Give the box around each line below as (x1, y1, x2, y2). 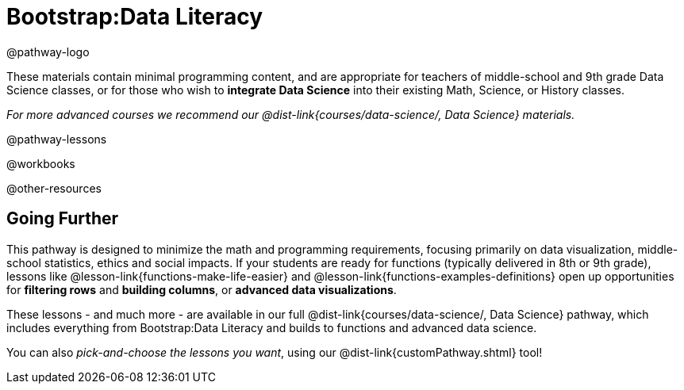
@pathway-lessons (6, 132, 107, 146)
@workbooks (6, 156, 75, 170)
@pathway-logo (6, 44, 90, 59)
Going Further (6, 208, 119, 229)
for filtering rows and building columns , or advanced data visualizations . (6, 282, 397, 296)
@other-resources (6, 181, 102, 195)
